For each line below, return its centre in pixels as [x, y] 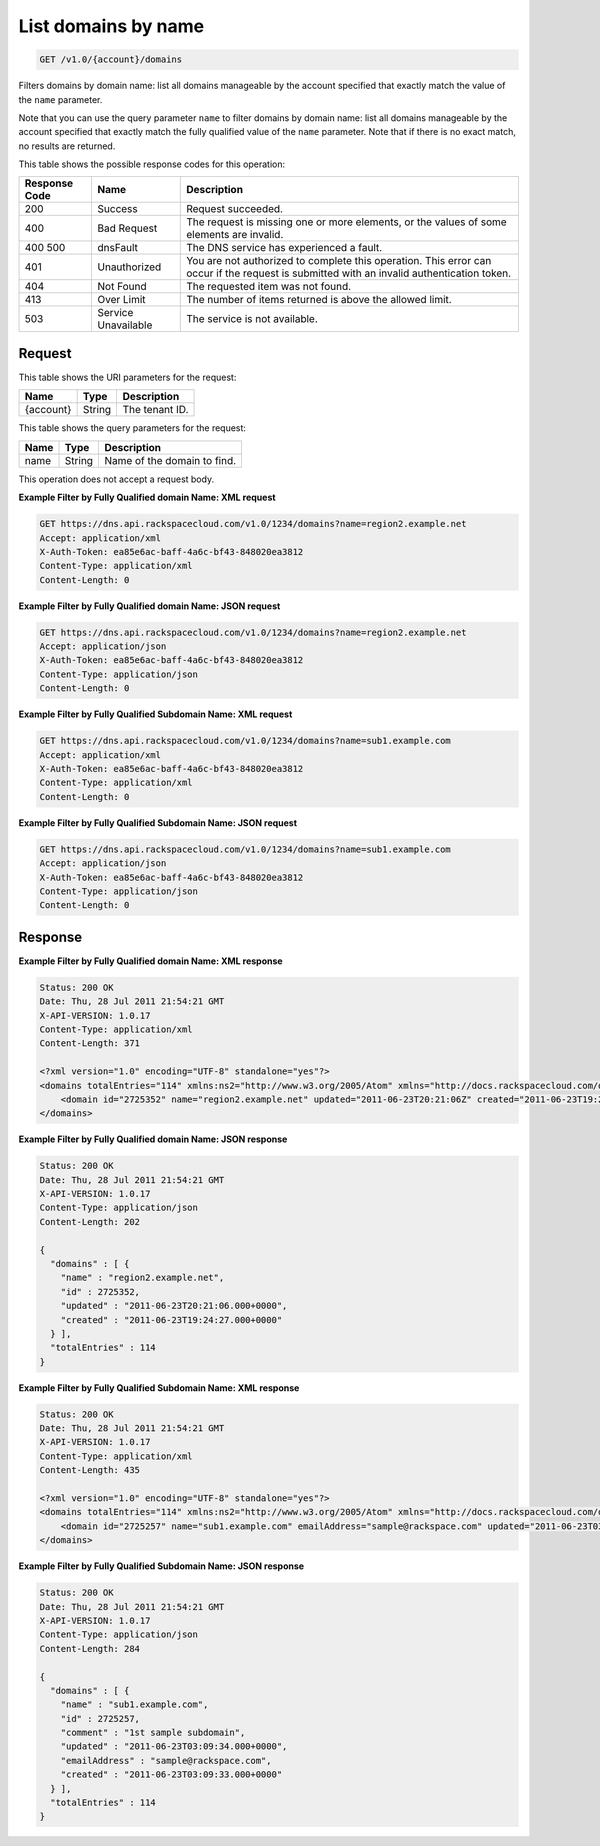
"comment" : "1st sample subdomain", [153, 1733]
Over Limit [121, 300]
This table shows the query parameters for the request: [132, 428]
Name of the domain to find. [170, 460]
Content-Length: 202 [89, 1221]
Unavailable [125, 325]
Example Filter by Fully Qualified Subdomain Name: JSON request [158, 822]
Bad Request [127, 228]
